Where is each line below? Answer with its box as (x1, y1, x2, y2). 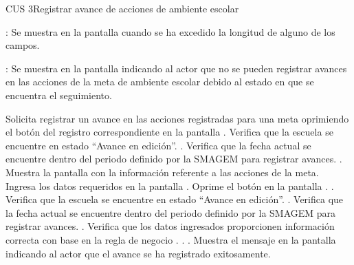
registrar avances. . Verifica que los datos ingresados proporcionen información (5, 219, 335, 233)
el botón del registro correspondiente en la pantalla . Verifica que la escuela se (5, 125, 333, 139)
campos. (5, 38, 40, 52)
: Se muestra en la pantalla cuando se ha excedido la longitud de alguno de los (5, 24, 335, 39)
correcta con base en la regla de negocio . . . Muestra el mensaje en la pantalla (5, 232, 336, 246)
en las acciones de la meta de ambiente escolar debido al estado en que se (5, 74, 314, 89)
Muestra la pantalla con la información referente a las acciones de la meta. (5, 165, 319, 179)
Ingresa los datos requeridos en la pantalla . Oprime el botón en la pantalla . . (5, 178, 334, 193)
